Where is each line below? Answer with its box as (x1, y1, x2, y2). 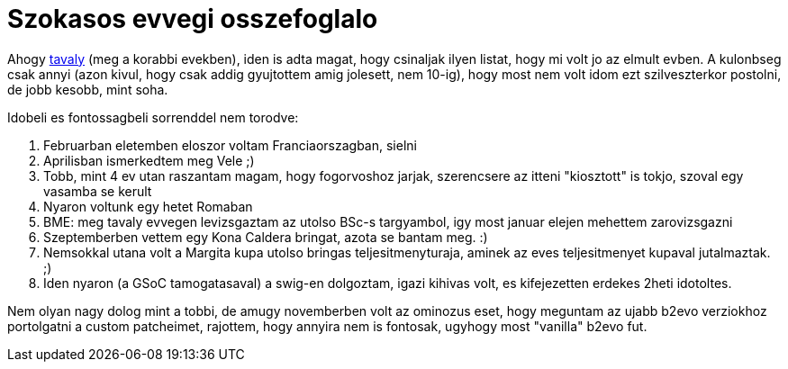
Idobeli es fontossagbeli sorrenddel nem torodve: (7, 109, 299, 125)
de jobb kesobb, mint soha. (7, 81, 168, 97)
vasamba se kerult (43, 183, 152, 199)
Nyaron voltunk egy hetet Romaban (43, 198, 253, 214)
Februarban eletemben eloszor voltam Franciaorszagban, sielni (43, 137, 417, 153)
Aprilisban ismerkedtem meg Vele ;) (43, 152, 255, 168)
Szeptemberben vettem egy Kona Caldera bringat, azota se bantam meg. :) (43, 229, 488, 245)
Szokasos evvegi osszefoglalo (7, 4, 378, 34)
